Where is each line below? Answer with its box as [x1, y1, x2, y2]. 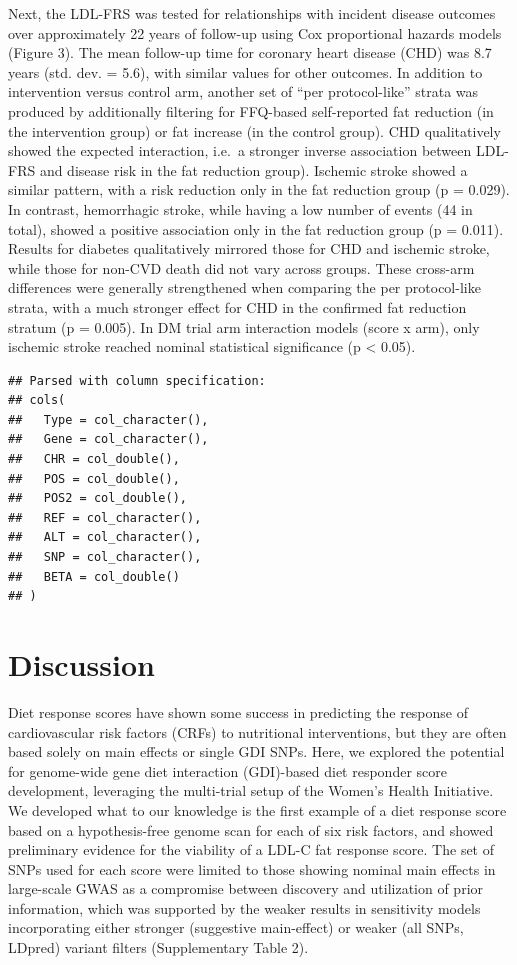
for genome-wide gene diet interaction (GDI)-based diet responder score [8, 760, 447, 781]
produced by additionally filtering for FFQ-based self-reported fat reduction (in [8, 100, 494, 121]
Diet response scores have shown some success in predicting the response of [8, 701, 468, 722]
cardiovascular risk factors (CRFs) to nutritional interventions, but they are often [8, 721, 507, 742]
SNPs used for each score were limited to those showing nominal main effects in [8, 858, 496, 879]
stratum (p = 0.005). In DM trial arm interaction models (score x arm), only [8, 316, 480, 337]
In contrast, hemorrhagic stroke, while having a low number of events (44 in [8, 198, 473, 219]
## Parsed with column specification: [8, 373, 266, 388]
